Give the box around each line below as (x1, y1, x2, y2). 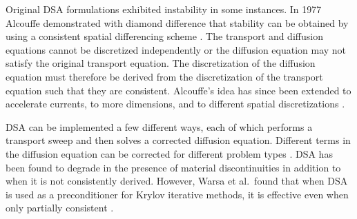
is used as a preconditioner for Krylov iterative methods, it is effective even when (6, 187, 349, 201)
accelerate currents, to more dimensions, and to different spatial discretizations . (6, 96, 345, 111)
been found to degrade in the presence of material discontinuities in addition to (6, 160, 341, 174)
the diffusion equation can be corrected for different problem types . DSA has (6, 146, 333, 160)
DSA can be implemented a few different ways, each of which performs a (6, 119, 313, 134)
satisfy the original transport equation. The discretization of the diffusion (6, 56, 316, 70)
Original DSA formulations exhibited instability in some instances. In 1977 (6, 2, 322, 16)
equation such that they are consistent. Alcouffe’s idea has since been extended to (6, 83, 351, 97)
